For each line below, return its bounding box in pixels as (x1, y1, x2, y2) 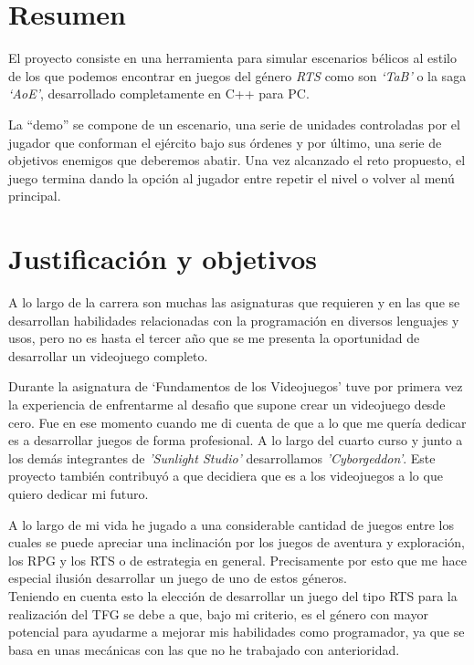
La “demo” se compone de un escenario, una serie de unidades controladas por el (8, 114, 460, 133)
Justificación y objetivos (8, 240, 318, 277)
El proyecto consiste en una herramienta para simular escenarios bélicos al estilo (8, 48, 457, 68)
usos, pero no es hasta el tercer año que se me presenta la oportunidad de (8, 328, 420, 348)
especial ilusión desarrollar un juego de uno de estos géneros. (8, 568, 347, 587)
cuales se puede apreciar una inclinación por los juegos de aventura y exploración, (8, 533, 465, 552)
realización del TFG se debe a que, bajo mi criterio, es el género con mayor (8, 604, 428, 623)
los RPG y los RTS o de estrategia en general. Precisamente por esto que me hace (8, 550, 467, 569)
